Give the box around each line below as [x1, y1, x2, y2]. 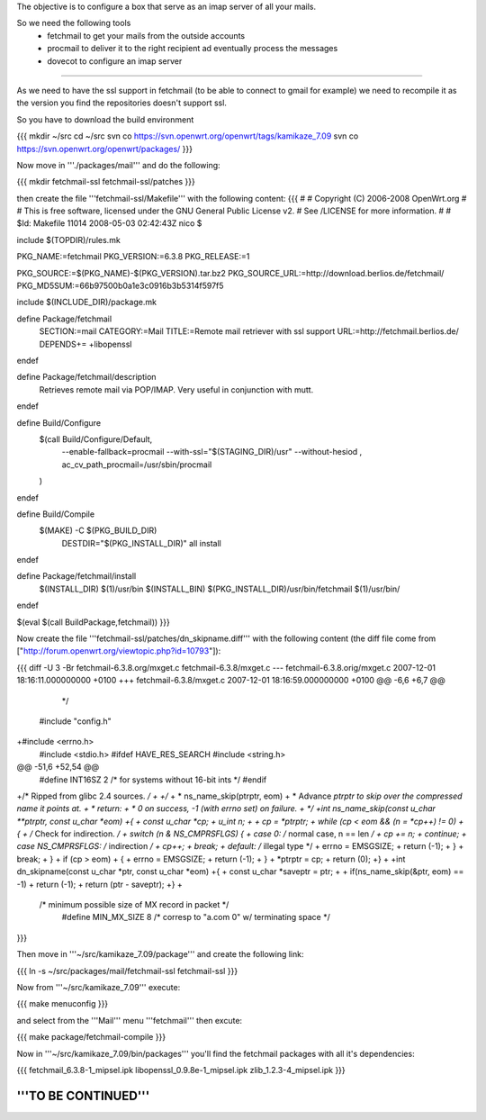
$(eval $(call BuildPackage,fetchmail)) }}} [16, 617, 170, 628]
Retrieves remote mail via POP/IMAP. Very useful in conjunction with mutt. [39, 384, 314, 395]
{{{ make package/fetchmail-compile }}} [16, 1032, 166, 1043]
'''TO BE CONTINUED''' [16, 1088, 150, 1103]
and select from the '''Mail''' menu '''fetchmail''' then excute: [16, 1015, 243, 1025]
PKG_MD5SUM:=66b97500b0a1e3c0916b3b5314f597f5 [16, 280, 224, 292]
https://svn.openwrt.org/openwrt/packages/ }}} [16, 143, 193, 154]
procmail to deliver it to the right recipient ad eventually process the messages [47, 43, 338, 54]
